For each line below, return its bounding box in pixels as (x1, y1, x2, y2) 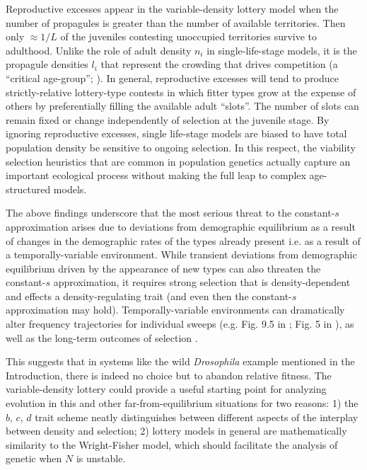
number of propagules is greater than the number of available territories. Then (6, 15, 346, 30)
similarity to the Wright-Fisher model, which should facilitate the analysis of (6, 437, 338, 452)
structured (6, 181, 51, 196)
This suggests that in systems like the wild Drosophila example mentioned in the (6, 354, 355, 369)
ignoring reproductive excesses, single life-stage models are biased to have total (6, 126, 347, 141)
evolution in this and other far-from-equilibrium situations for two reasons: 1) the (6, 396, 359, 411)
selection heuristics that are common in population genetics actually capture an (6, 154, 351, 168)
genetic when (6, 451, 62, 466)
